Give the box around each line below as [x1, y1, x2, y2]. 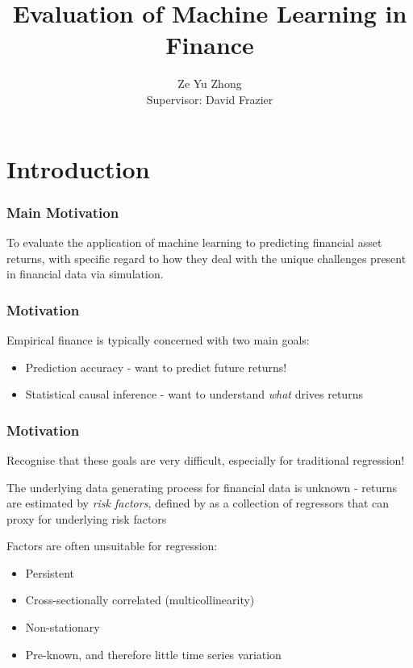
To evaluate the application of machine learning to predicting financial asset [6, 233, 382, 250]
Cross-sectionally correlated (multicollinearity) [25, 591, 255, 608]
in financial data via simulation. [6, 265, 164, 282]
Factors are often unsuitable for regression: [6, 537, 218, 554]
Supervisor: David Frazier [146, 90, 273, 107]
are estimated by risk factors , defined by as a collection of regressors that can [6, 495, 390, 511]
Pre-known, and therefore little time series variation [25, 645, 282, 662]
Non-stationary [25, 619, 100, 636]
